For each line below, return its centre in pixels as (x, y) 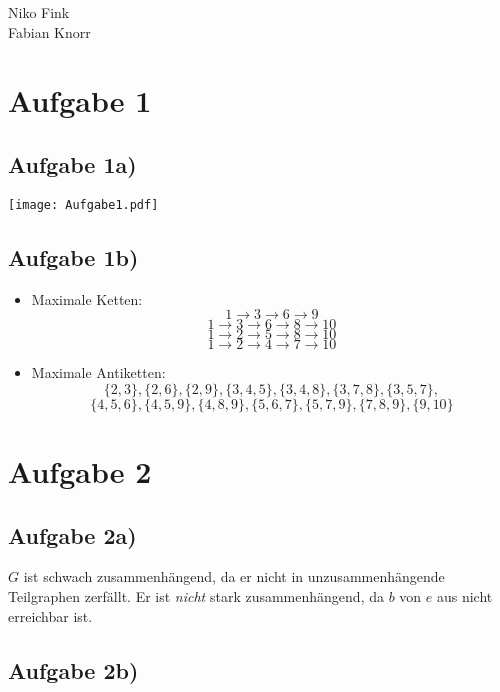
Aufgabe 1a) (72, 163)
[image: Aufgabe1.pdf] (83, 204)
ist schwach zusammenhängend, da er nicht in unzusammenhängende (234, 576)
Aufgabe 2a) (72, 534)
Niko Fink (39, 12)
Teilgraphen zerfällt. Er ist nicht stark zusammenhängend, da (196, 595)
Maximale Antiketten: (98, 372)
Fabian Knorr (49, 31)
